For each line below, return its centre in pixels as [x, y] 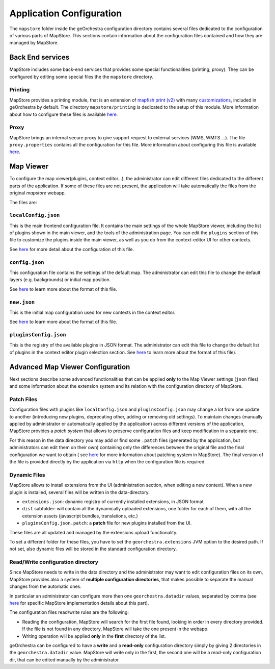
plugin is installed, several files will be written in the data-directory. [79, 492]
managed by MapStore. [34, 43]
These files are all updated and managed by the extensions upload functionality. [93, 532]
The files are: [23, 202]
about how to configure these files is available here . [64, 114]
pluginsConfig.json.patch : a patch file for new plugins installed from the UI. [107, 523]
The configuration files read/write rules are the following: [69, 612]
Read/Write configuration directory [54, 562]
